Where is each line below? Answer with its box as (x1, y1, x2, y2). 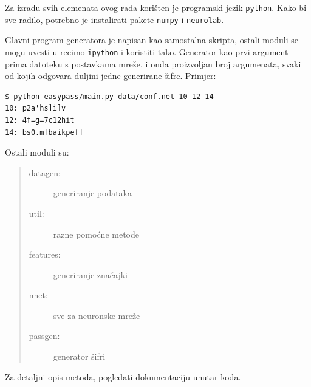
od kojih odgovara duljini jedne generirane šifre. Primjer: (5, 69, 216, 82)
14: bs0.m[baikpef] (5, 128, 83, 137)
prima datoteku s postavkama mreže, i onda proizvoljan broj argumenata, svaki (5, 57, 301, 70)
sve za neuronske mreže (53, 309, 140, 321)
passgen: (29, 329, 60, 342)
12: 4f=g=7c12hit (5, 115, 75, 125)
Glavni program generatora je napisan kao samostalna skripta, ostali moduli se (5, 33, 298, 46)
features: (29, 248, 61, 261)
